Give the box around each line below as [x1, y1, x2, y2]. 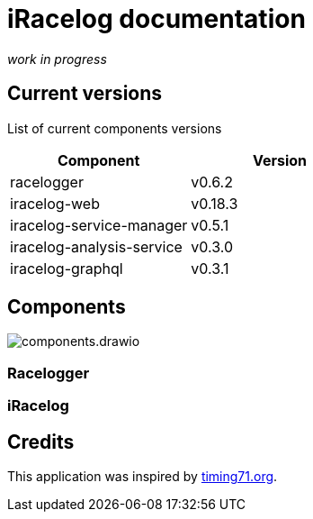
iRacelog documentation [7, 4, 306, 34]
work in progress [7, 50, 107, 67]
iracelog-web [10, 194, 100, 213]
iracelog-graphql [10, 259, 123, 278]
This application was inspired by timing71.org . [7, 469, 278, 485]
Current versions [7, 82, 163, 105]
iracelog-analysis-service [10, 237, 183, 256]
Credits [7, 430, 75, 453]
